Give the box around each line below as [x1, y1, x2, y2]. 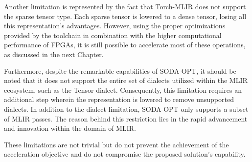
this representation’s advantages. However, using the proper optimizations [4, 20, 226, 31]
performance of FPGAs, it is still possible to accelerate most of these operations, [4, 40, 246, 50]
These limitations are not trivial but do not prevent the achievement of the [4, 139, 229, 149]
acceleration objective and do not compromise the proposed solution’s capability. [4, 149, 246, 159]
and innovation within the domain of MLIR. [4, 123, 136, 133]
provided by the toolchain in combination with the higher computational [4, 30, 222, 40]
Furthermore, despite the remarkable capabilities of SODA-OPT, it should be [4, 65, 236, 76]
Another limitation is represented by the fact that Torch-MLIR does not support [4, 1, 246, 11]
